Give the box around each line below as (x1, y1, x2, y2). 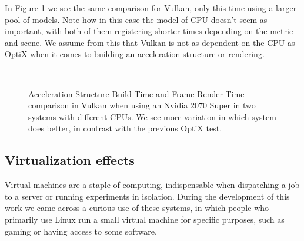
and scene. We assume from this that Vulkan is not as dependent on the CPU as (5, 36, 295, 48)
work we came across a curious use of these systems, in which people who (5, 202, 269, 214)
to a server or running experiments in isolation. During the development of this (5, 190, 290, 202)
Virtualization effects (5, 151, 135, 169)
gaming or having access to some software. (5, 225, 157, 237)
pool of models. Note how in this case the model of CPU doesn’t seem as (5, 13, 268, 25)
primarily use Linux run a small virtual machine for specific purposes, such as (5, 213, 285, 225)
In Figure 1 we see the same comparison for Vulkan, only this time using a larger (5, 2, 297, 14)
